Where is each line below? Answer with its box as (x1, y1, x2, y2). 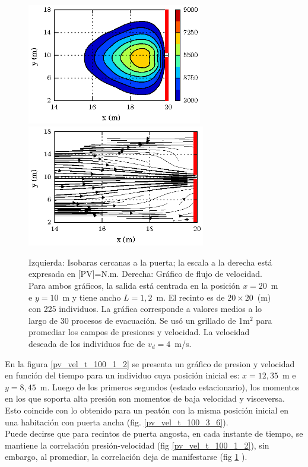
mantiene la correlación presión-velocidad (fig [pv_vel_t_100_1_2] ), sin (5, 438, 269, 451)
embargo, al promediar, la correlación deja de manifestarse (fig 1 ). (5, 450, 247, 463)
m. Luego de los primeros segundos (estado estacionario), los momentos (40, 380, 300, 393)
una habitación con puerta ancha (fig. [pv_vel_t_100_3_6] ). (5, 415, 228, 428)
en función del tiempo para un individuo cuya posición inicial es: (5, 369, 240, 381)
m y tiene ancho (62, 291, 121, 303)
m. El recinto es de (156, 291, 225, 303)
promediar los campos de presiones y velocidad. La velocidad (28, 326, 250, 338)
